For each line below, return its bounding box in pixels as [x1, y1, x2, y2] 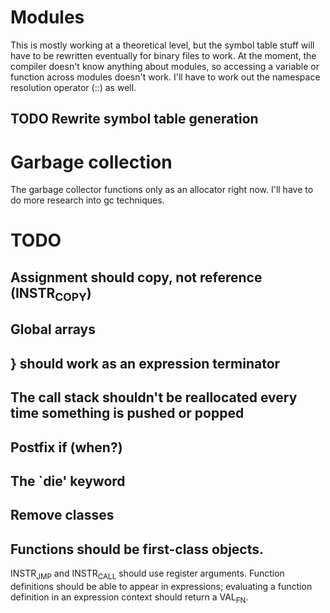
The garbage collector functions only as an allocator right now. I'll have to [10, 184, 314, 196]
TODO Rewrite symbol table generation [10, 111, 259, 128]
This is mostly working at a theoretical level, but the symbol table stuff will [10, 39, 315, 51]
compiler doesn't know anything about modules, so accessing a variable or [10, 60, 320, 72]
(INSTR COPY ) [10, 284, 92, 305]
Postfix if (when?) [10, 439, 123, 456]
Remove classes [10, 507, 115, 524]
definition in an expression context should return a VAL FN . [10, 591, 249, 605]
